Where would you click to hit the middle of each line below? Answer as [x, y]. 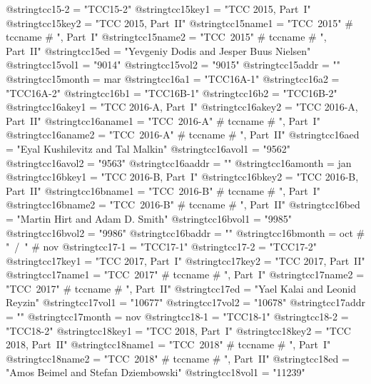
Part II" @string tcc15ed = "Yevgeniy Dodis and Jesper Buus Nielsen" [158, 50]
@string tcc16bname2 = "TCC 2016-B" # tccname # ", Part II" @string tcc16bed [183, 204]
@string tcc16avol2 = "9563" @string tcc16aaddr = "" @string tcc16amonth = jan [179, 162]
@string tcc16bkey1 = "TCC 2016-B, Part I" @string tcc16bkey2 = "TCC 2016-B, [182, 177]
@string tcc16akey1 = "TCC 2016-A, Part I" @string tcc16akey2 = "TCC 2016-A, [182, 107]
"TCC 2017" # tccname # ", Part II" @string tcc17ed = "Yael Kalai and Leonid [181, 288]
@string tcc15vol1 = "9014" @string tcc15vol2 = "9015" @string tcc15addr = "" [173, 65]
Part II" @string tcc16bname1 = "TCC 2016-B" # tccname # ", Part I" [163, 190]
